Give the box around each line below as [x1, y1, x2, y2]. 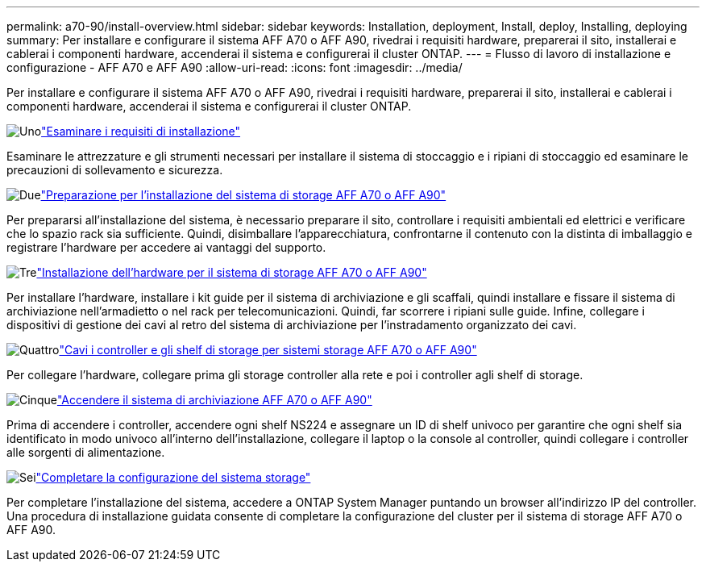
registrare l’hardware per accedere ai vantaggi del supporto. [6, 240, 326, 254]
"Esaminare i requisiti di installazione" [41, 124, 241, 138]
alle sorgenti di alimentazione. [6, 445, 165, 459]
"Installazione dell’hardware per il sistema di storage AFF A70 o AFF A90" [36, 265, 427, 279]
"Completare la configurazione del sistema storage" [35, 470, 311, 484]
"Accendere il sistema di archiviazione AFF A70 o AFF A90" [56, 393, 372, 407]
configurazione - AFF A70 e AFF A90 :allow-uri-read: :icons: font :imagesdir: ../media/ [6, 61, 463, 74]
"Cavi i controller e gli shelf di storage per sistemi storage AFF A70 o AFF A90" [59, 343, 477, 357]
